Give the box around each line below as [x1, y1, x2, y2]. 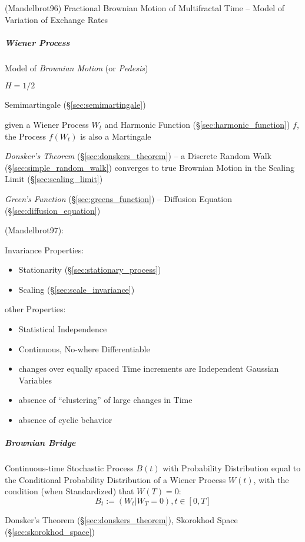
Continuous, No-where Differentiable [18, 342, 150, 355]
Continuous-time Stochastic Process [5, 462, 134, 474]
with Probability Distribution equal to [163, 462, 301, 474]
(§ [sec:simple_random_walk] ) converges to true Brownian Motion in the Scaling [5, 161, 294, 173]
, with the [253, 473, 289, 485]
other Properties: [5, 303, 66, 315]
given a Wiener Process [5, 118, 89, 130]
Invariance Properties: [5, 243, 84, 256]
